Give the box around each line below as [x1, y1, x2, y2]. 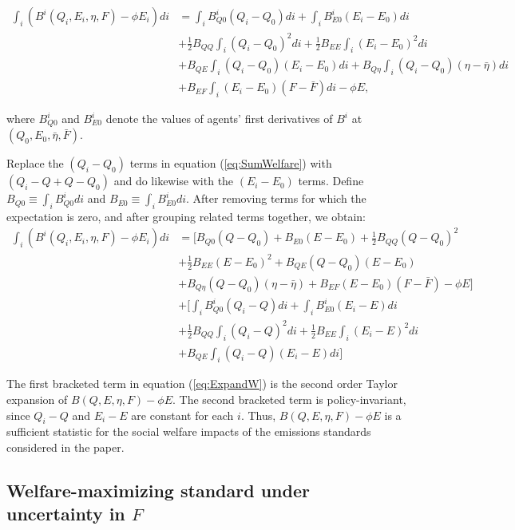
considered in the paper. [6, 439, 125, 456]
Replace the [6, 155, 64, 172]
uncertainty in [6, 501, 125, 526]
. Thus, [240, 406, 276, 423]
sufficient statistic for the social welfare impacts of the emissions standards [6, 423, 371, 440]
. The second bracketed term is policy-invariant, [172, 391, 406, 408]
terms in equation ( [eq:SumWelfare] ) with [129, 155, 332, 172]
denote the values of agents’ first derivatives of [105, 110, 333, 127]
